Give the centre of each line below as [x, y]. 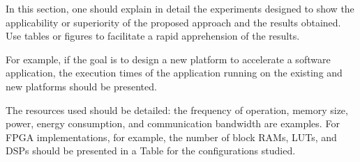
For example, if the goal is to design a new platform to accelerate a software [168, 59]
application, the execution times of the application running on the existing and [174, 73]
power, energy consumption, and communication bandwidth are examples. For [173, 123]
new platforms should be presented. [81, 86]
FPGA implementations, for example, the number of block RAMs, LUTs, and [171, 137]
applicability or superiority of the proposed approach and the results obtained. [173, 22]
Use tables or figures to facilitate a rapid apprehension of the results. [153, 36]
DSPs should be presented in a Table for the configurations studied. [151, 151]
